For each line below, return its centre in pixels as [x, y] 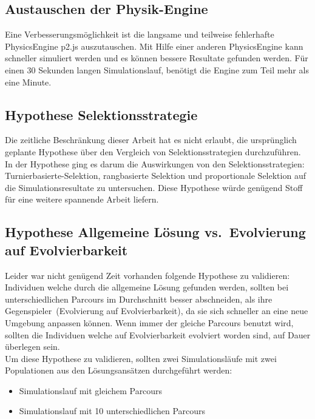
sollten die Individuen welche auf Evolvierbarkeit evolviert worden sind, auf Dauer [158, 334]
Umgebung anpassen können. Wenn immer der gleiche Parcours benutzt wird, [149, 322]
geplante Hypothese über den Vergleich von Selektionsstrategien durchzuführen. [153, 151]
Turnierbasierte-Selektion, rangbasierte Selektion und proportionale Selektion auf [155, 176]
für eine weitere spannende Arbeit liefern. [82, 199]
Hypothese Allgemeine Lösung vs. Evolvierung [155, 232]
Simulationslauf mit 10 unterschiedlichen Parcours [112, 411]
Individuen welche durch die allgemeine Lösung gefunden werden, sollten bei [147, 287]
